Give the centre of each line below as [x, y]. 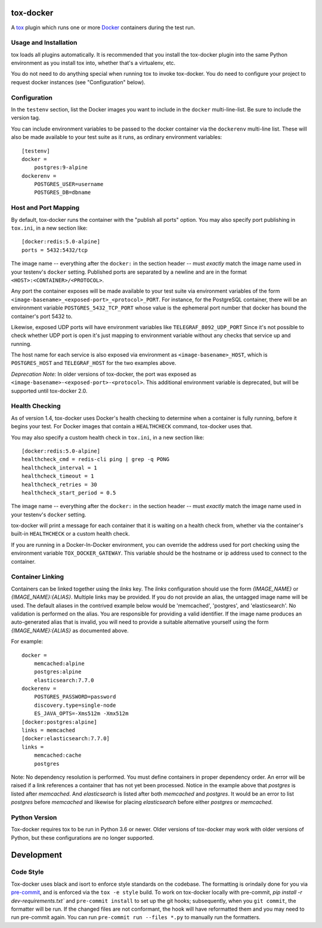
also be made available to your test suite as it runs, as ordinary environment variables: [117, 137]
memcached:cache [58, 755]
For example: [27, 642]
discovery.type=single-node [75, 705]
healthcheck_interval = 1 [60, 468]
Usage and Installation [44, 43]
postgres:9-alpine [61, 168]
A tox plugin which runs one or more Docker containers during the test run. [103, 27]
